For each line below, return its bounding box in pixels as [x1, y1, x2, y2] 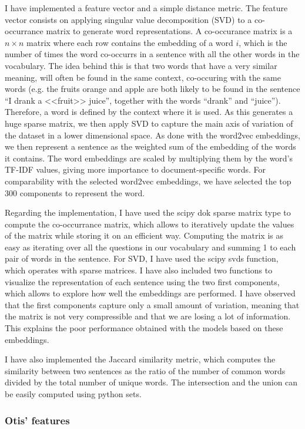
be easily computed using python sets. [5, 388, 142, 400]
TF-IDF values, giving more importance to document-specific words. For [5, 163, 266, 176]
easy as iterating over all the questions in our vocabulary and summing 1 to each [5, 240, 296, 253]
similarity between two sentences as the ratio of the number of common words [5, 364, 286, 377]
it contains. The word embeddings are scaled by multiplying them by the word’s [5, 151, 293, 164]
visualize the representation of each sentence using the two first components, [5, 275, 280, 288]
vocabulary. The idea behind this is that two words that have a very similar [5, 59, 277, 71]
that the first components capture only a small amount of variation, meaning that [5, 298, 300, 311]
